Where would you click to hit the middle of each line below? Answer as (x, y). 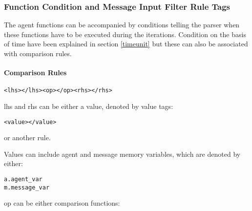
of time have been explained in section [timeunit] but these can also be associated (126, 44)
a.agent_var (23, 179)
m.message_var (27, 187)
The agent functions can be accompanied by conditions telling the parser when (122, 25)
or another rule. (27, 137)
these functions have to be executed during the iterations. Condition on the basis (125, 34)
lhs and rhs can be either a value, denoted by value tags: (89, 106)
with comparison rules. (38, 53)
